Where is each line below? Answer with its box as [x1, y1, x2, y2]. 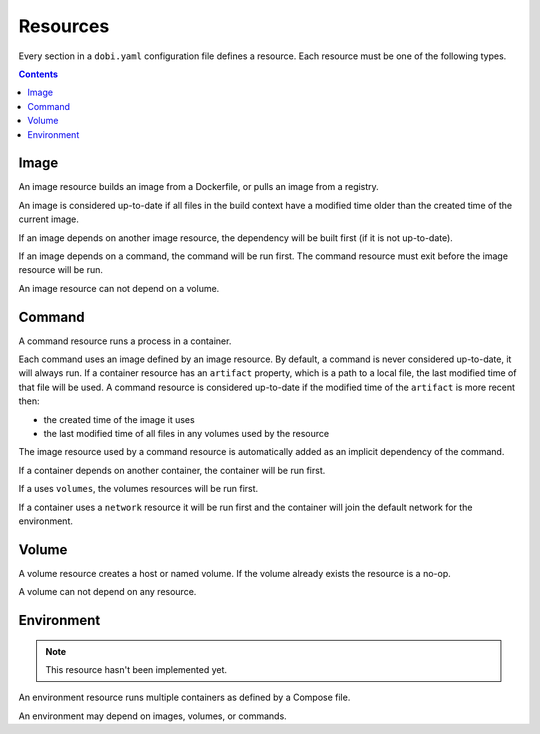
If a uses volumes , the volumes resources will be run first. [18, 483, 259, 495]
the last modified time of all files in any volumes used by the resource [43, 428, 330, 439]
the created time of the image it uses [43, 413, 195, 425]
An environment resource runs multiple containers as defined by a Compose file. [18, 691, 351, 704]
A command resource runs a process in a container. [18, 335, 232, 347]
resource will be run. [18, 264, 104, 276]
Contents [18, 68, 59, 80]
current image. [18, 213, 80, 225]
